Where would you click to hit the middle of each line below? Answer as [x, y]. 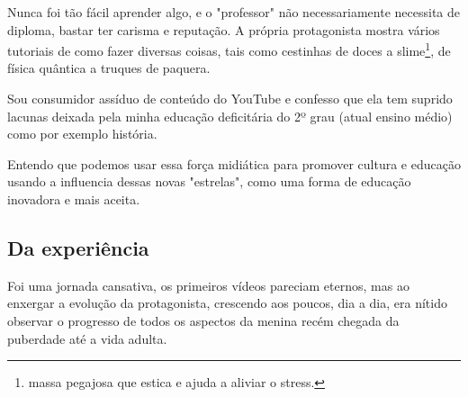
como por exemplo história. [82, 134]
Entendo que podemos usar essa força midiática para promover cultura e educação [234, 163]
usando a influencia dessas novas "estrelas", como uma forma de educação [209, 181]
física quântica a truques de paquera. [109, 68]
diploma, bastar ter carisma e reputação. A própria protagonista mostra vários [224, 29]
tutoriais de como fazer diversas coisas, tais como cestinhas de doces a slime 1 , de [229, 49]
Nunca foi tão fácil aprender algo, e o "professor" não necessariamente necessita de [234, 12]
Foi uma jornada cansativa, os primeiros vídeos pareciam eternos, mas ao [208, 285]
